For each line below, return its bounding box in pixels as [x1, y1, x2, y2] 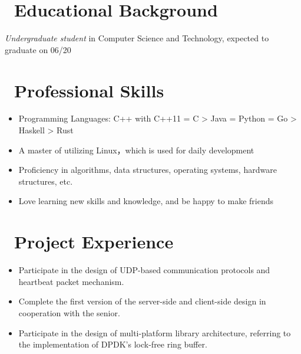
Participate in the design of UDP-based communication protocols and [18, 264, 270, 276]
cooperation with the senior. [18, 306, 120, 319]
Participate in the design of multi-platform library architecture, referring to [18, 326, 291, 339]
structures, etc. [18, 175, 73, 187]
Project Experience [14, 230, 174, 254]
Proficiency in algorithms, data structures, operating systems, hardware [18, 163, 277, 176]
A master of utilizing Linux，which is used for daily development [18, 143, 254, 156]
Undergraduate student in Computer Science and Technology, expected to [5, 32, 269, 44]
